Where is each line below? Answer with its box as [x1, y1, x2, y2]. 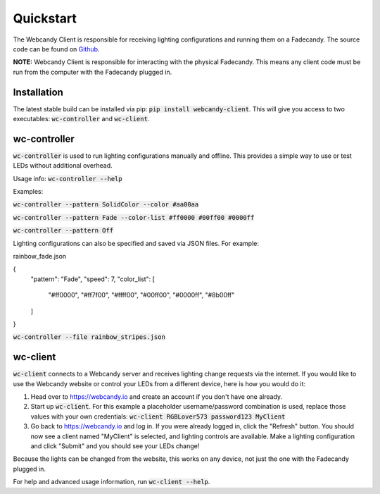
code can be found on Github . [13, 44, 100, 53]
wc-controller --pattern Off [13, 226, 114, 235]
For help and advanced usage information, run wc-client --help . [13, 478, 210, 486]
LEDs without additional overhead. [13, 161, 113, 170]
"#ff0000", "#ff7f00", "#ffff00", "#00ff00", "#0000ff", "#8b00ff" [48, 291, 235, 300]
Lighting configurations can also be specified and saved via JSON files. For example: [13, 239, 260, 247]
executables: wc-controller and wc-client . [13, 115, 150, 123]
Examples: [13, 187, 44, 196]
